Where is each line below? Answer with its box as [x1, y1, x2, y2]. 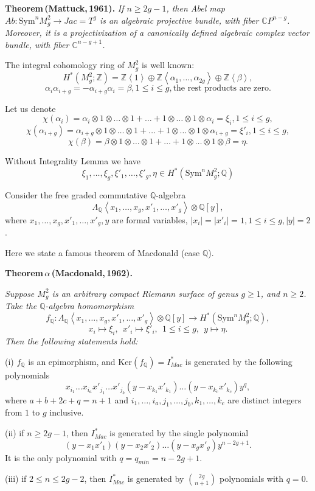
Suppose [5, 287, 35, 299]
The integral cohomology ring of [5, 58, 125, 71]
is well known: [142, 58, 195, 71]
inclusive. [49, 406, 84, 419]
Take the [5, 299, 37, 312]
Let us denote [5, 102, 56, 114]
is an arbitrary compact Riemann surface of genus [52, 287, 238, 299]
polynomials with [219, 472, 284, 485]
